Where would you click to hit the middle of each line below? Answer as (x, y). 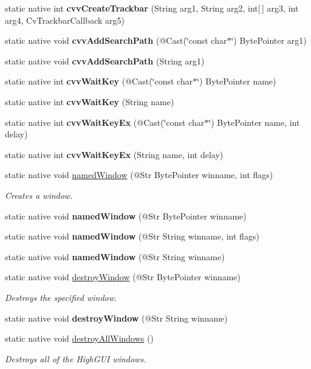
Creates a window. (39, 195)
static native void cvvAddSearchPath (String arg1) (105, 60)
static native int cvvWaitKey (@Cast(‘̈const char (99, 81)
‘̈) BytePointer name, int (254, 122)
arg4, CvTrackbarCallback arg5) (65, 20)
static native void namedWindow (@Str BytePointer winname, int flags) (139, 175)
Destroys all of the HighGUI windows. (76, 358)
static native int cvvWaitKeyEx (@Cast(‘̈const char (105, 122)
